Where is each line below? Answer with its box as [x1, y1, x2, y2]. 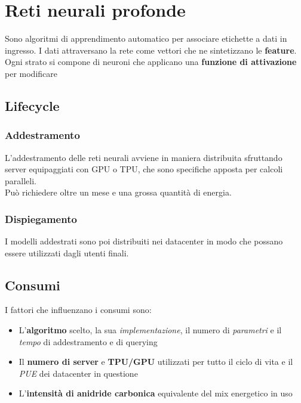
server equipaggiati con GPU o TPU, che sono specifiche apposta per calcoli [5, 163, 283, 175]
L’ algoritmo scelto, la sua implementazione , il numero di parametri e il [19, 324, 282, 336]
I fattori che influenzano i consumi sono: [5, 303, 152, 316]
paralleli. [5, 174, 36, 187]
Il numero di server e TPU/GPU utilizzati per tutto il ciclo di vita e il [19, 355, 293, 368]
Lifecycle [5, 96, 60, 114]
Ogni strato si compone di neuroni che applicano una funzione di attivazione [5, 55, 297, 68]
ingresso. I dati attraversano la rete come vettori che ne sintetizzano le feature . [5, 44, 297, 56]
